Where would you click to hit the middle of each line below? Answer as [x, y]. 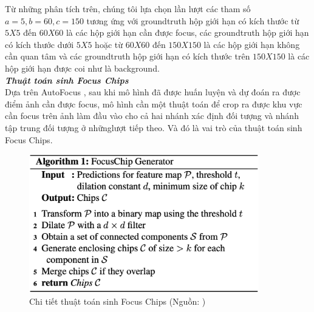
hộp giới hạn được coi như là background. [82, 68]
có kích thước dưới [39, 44]
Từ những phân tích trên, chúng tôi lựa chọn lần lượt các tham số [128, 8]
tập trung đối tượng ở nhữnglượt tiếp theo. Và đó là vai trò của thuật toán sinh [154, 127]
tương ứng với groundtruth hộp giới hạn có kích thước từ [193, 20]
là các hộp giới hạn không [252, 44]
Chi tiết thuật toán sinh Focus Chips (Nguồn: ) [118, 301]
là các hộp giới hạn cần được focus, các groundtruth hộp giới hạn [187, 32]
